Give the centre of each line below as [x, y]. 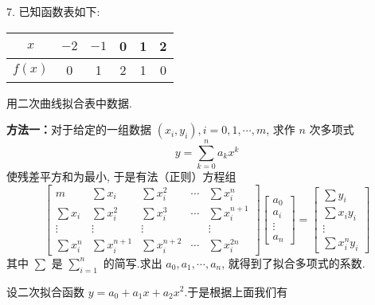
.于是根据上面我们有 [236, 291]
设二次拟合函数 [45, 291]
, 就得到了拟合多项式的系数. [293, 262]
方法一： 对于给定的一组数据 [79, 129]
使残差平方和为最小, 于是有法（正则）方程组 [121, 176]
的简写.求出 [133, 262]
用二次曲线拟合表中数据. [69, 102]
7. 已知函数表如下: [53, 11]
